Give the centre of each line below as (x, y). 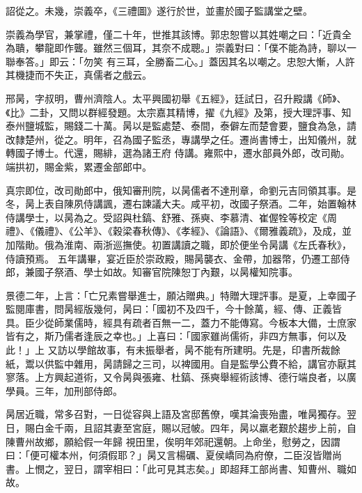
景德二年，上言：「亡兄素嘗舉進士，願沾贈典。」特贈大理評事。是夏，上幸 (171, 295)
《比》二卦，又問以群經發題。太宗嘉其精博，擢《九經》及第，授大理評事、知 (179, 112)
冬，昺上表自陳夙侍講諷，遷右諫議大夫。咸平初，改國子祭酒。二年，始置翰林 (181, 204)
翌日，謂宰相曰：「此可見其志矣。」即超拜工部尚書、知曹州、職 (205, 468)
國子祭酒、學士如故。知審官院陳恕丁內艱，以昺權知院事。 (166, 272)
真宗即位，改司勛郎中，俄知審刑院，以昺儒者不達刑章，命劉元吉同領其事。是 (181, 190)
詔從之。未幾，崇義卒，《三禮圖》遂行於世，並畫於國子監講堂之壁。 (159, 10)
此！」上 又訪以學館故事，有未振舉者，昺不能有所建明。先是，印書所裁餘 (173, 350)
